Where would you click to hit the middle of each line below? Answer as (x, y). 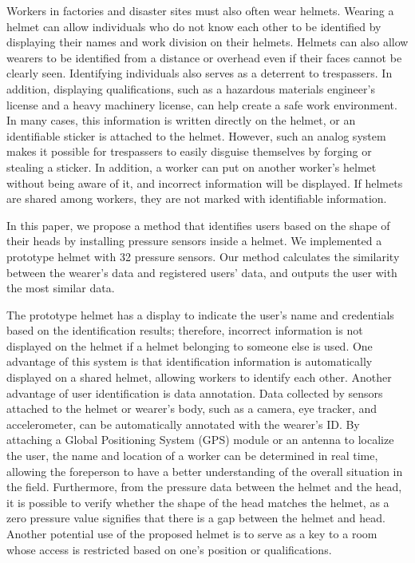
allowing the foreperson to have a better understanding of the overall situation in (205, 471)
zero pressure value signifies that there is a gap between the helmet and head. (196, 518)
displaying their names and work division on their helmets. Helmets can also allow (207, 42)
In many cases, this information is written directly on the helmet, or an (181, 120)
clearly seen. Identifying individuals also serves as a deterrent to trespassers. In (200, 73)
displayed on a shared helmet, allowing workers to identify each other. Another (199, 377)
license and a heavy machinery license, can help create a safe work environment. (202, 104)
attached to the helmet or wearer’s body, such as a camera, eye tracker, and (192, 408)
